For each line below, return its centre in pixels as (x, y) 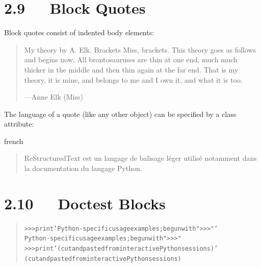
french (14, 141)
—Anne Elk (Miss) (54, 97)
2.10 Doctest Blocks (85, 203)
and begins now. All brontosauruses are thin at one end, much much (131, 59)
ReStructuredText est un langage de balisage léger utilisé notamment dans (140, 158)
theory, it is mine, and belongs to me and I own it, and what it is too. (133, 79)
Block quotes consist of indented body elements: (79, 32)
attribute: (19, 124)
